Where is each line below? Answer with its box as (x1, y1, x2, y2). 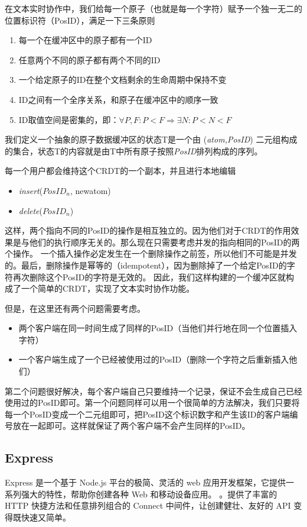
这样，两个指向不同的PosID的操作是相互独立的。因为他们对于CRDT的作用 (5, 224, 291, 237)
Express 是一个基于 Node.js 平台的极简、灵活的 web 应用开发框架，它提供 (5, 476, 286, 489)
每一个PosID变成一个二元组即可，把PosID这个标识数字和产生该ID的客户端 (5, 408, 290, 420)
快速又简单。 (21, 511, 71, 523)
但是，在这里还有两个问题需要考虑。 (5, 302, 145, 314)
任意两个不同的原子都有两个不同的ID (18, 53, 161, 66)
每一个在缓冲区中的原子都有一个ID (18, 34, 152, 46)
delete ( (18, 204, 43, 216)
